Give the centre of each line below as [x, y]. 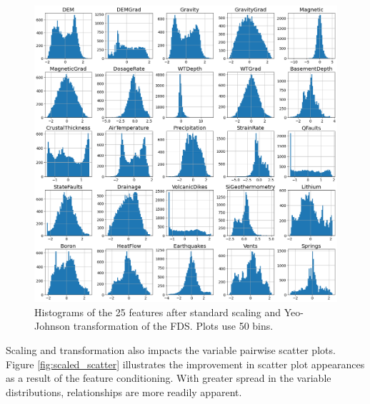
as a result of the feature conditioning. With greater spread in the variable [169, 378]
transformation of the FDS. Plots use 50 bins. [173, 326]
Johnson [52, 326]
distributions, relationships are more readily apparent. [124, 392]
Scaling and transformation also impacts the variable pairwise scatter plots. [171, 350]
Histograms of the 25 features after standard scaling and [158, 312]
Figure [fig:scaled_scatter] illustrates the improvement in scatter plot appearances [185, 364]
